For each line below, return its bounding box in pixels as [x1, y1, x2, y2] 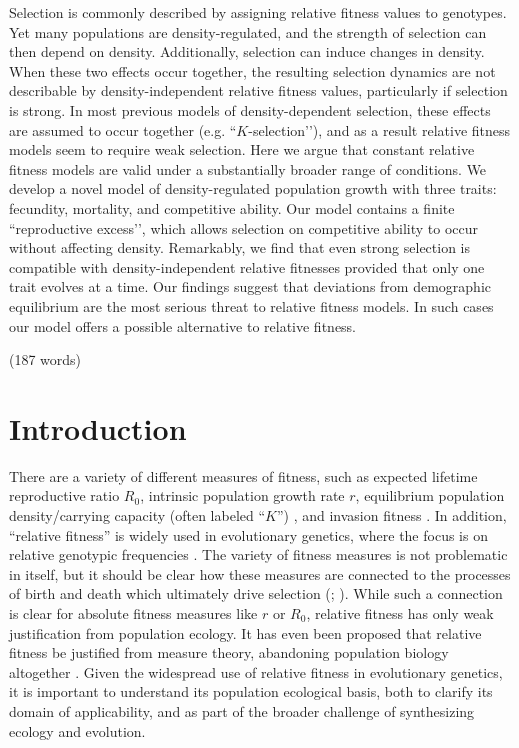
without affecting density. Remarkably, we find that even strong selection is [9, 237, 471, 258]
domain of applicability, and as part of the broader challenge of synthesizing [9, 700, 475, 721]
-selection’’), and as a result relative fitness [248, 119, 511, 140]
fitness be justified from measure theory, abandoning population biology [9, 642, 449, 663]
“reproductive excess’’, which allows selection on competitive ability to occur [9, 217, 478, 238]
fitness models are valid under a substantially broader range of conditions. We [9, 158, 487, 179]
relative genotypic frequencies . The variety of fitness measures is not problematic [9, 544, 508, 565]
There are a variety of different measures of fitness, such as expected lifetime [9, 465, 478, 486]
